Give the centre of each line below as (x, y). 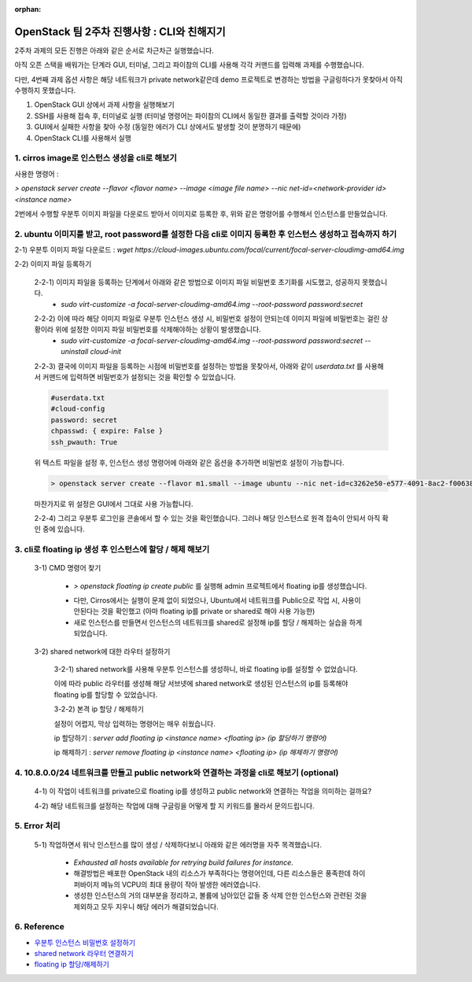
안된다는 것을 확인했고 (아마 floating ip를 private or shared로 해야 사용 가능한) (194, 611)
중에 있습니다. (64, 529)
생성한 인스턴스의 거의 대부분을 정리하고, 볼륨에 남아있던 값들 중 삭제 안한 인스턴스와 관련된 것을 (220, 895)
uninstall (75, 352)
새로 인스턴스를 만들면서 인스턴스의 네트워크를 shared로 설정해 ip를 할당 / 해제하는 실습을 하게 (218, 622)
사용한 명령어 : (37, 174)
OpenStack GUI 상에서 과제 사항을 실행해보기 (104, 105)
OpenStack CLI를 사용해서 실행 (83, 138)
